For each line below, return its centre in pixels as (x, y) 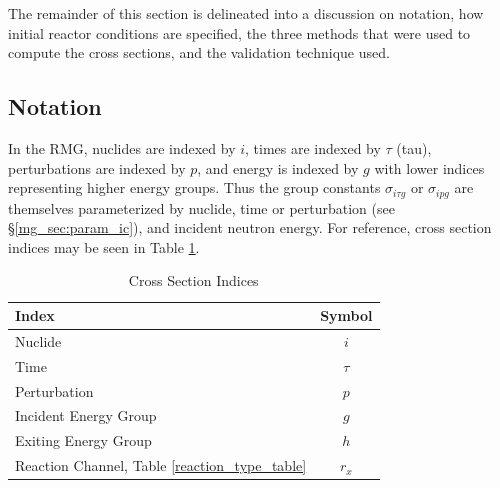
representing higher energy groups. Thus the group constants (194, 187)
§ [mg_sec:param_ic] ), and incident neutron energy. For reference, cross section (250, 227)
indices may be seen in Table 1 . (104, 246)
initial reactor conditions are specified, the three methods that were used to (239, 32)
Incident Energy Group (86, 415)
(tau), (414, 147)
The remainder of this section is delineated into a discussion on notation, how (246, 13)
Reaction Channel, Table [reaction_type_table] (161, 465)
